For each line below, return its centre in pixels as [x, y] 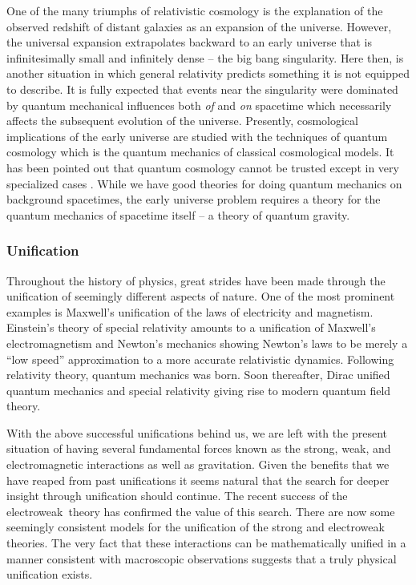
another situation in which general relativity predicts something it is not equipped [208, 73]
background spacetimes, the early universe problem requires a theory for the [194, 199]
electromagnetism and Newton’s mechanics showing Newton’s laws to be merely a [207, 343]
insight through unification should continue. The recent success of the [177, 496]
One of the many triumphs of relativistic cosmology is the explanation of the [195, 10]
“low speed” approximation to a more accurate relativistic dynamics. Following [200, 359]
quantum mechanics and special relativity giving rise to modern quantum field [199, 390]
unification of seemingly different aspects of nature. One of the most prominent [201, 296]
